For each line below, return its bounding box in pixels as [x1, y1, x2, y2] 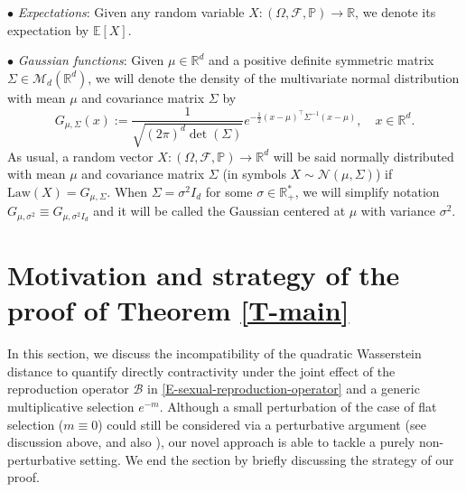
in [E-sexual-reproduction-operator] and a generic [146, 379, 420, 398]
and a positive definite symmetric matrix [208, 51, 434, 70]
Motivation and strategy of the [7, 256, 400, 293]
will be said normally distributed [273, 146, 454, 165]
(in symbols [222, 164, 286, 183]
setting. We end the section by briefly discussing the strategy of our [79, 450, 454, 469]
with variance [360, 201, 435, 220]
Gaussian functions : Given [17, 51, 164, 70]
